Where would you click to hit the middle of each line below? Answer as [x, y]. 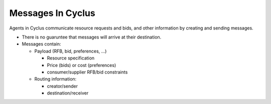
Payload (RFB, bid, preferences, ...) [71, 51]
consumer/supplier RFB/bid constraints [87, 72]
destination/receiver [68, 93]
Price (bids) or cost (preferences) [82, 65]
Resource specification [71, 58]
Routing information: [55, 79]
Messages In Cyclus [52, 13]
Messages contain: [41, 44]
